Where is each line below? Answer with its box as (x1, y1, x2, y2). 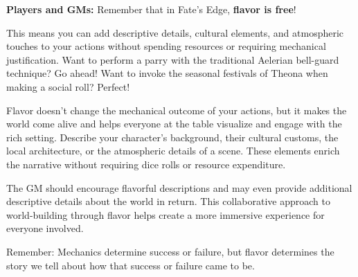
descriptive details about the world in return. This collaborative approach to (6, 194, 330, 208)
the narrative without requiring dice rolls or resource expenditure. (6, 157, 286, 171)
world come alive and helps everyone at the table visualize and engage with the (6, 116, 342, 131)
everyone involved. (6, 221, 84, 235)
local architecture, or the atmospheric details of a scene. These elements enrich (6, 143, 340, 158)
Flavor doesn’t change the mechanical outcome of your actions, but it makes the (6, 102, 347, 117)
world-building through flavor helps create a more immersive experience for (6, 207, 325, 222)
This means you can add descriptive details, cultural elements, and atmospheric (6, 25, 344, 39)
